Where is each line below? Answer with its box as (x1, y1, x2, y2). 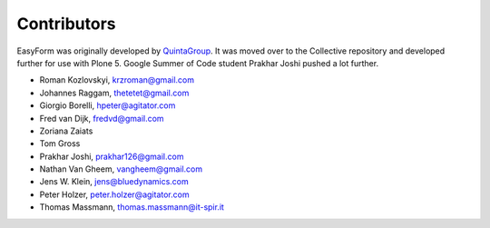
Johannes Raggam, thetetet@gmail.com (39, 87, 190, 98)
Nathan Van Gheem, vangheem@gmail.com (39, 164, 203, 174)
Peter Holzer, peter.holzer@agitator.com (39, 189, 190, 200)
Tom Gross (39, 138, 81, 149)
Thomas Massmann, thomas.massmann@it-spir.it (39, 202, 224, 213)
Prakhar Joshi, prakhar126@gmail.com (39, 151, 184, 162)
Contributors (16, 14, 117, 34)
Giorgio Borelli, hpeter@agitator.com (39, 100, 176, 111)
